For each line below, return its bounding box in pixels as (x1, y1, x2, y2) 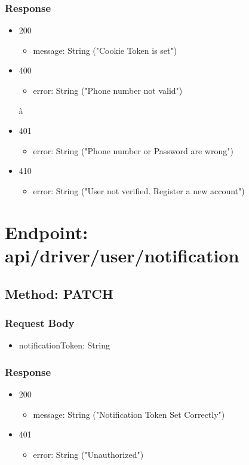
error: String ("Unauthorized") (33, 448, 144, 460)
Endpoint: (5, 219, 88, 244)
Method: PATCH (5, 284, 113, 302)
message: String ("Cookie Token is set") (33, 44, 177, 56)
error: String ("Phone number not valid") (33, 84, 183, 96)
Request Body (5, 315, 75, 330)
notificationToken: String (19, 339, 110, 351)
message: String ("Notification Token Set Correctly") (33, 408, 225, 420)
